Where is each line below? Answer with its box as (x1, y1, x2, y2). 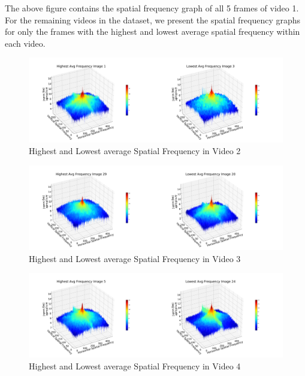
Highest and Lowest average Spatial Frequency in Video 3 (29, 252, 241, 264)
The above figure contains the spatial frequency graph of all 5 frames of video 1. (5, 2, 299, 14)
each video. (5, 37, 46, 49)
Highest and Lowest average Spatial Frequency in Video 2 (29, 145, 241, 157)
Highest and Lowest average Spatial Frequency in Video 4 (29, 359, 241, 372)
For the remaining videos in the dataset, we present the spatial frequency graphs (5, 13, 301, 26)
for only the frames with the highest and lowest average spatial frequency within (5, 25, 300, 38)
